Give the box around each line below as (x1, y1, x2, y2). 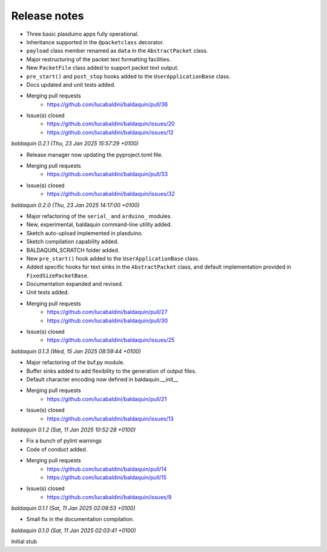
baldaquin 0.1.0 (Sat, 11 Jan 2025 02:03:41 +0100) (11, 527, 136, 534)
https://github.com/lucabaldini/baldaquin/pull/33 (47, 170, 168, 178)
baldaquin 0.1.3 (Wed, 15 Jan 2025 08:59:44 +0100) (11, 347, 142, 354)
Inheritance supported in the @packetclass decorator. (26, 38, 165, 45)
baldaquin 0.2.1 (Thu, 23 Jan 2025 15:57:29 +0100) (11, 140, 139, 147)
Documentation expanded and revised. (26, 281, 124, 288)
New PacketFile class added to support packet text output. (26, 64, 179, 71)
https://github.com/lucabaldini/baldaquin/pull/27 (47, 308, 168, 316)
